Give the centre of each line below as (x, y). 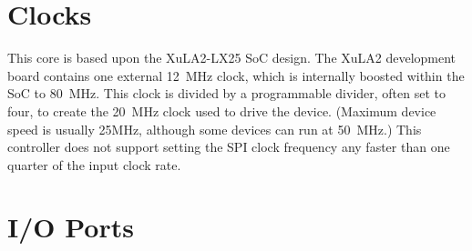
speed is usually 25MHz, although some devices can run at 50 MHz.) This (215, 129)
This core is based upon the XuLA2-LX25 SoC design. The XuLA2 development (232, 58)
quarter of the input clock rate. (94, 164)
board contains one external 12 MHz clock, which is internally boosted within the (236, 75)
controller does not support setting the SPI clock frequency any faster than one (229, 147)
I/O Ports (71, 227)
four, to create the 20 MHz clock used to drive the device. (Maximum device (222, 110)
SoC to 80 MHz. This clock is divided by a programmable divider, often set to (227, 93)
